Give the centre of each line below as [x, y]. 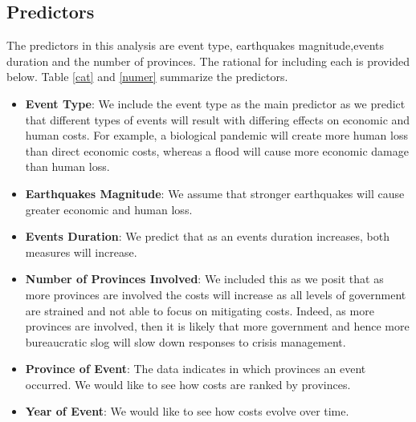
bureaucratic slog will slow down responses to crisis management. [186, 341]
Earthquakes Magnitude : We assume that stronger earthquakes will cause [215, 193]
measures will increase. [81, 252]
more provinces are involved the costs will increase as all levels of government [216, 294]
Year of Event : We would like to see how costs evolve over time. [187, 411]
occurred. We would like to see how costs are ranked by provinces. [188, 384]
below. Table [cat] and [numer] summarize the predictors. [147, 77]
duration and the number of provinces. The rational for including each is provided [208, 61]
